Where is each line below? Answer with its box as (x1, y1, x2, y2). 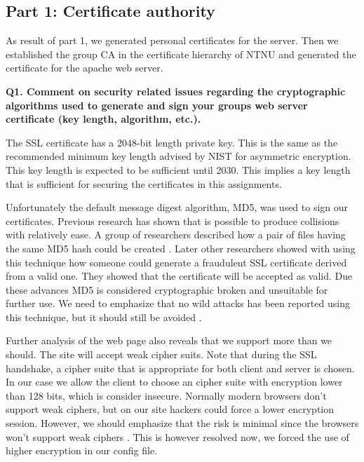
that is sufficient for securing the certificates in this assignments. (6, 176, 282, 191)
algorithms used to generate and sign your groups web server (6, 97, 308, 112)
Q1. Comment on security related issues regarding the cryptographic (6, 83, 346, 98)
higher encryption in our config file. (6, 443, 157, 458)
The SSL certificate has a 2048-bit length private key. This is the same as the (6, 135, 338, 149)
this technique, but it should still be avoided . (6, 309, 202, 324)
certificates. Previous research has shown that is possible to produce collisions (6, 213, 339, 228)
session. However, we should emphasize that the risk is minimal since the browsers (6, 416, 359, 430)
